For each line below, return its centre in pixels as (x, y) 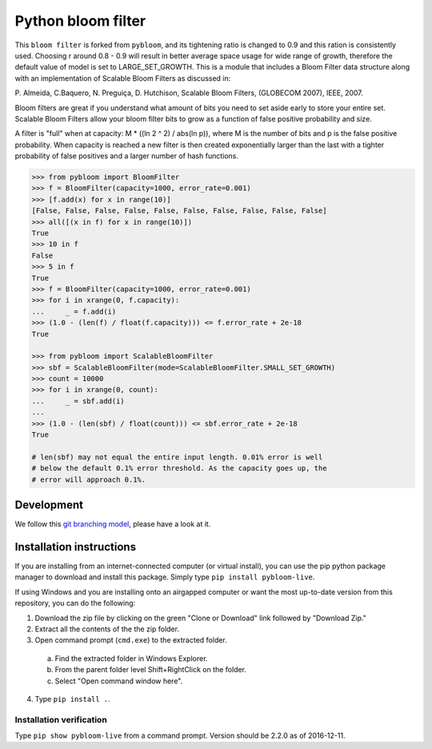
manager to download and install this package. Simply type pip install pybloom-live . (165, 577)
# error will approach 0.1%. (89, 479)
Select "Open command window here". (119, 681)
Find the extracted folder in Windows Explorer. (131, 658)
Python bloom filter (80, 21)
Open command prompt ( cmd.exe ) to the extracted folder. (131, 640)
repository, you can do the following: (75, 603)
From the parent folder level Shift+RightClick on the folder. (151, 670)
